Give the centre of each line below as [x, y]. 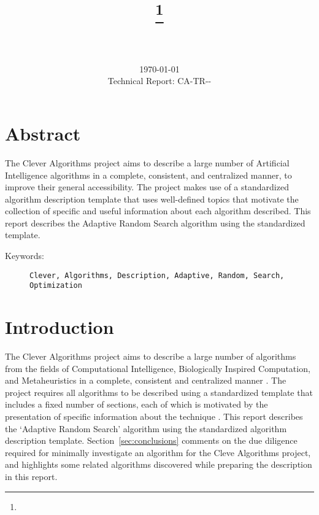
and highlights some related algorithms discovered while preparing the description [159, 464]
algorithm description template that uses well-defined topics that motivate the [152, 199]
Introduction [60, 327]
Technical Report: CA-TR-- [159, 81]
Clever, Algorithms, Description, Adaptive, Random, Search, [157, 275]
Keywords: [25, 256]
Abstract [43, 133]
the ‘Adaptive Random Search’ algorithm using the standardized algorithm [146, 428]
